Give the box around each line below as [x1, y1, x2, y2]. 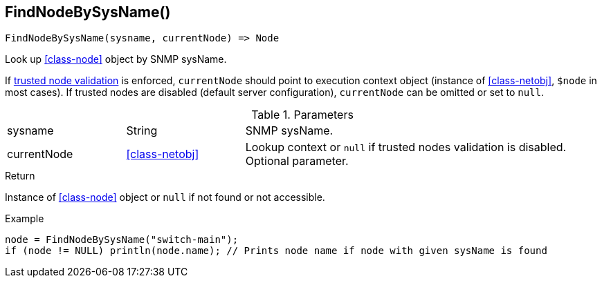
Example [5, 213, 44, 225]
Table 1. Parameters [251, 108, 354, 122]
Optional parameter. [245, 154, 349, 168]
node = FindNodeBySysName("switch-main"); [5, 234, 239, 246]
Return [5, 170, 35, 182]
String [126, 124, 158, 138]
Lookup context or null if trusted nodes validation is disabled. [245, 140, 567, 155]
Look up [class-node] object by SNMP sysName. [5, 53, 227, 66]
